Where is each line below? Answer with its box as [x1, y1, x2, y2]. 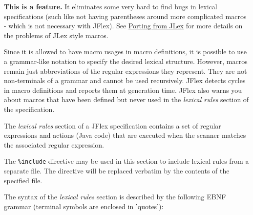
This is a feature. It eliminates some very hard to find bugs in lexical [4, 1, 217, 11]
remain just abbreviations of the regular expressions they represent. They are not [4, 65, 247, 76]
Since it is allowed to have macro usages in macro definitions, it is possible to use [4, 46, 247, 57]
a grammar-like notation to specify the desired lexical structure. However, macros [4, 56, 248, 66]
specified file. [4, 175, 42, 185]
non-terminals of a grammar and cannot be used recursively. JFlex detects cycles [4, 75, 246, 86]
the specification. [4, 104, 55, 114]
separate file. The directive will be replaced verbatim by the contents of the [4, 165, 230, 175]
